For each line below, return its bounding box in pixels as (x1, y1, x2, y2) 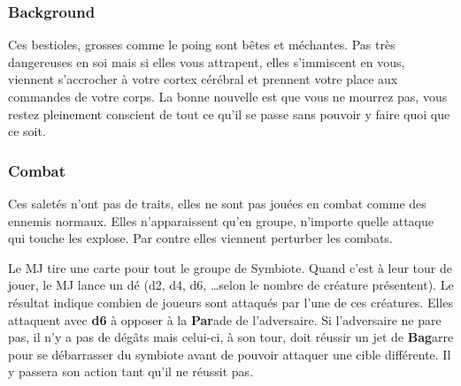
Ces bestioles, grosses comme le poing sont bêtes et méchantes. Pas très (8, 35, 396, 54)
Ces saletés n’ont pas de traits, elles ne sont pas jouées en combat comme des (8, 194, 426, 212)
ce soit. (8, 122, 46, 140)
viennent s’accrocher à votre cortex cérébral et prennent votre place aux (8, 70, 398, 88)
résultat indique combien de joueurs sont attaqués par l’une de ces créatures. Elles (8, 292, 453, 311)
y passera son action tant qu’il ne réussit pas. (8, 362, 254, 381)
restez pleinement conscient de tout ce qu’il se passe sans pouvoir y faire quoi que (8, 104, 450, 123)
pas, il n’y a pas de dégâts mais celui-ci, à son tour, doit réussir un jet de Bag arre (8, 328, 454, 346)
